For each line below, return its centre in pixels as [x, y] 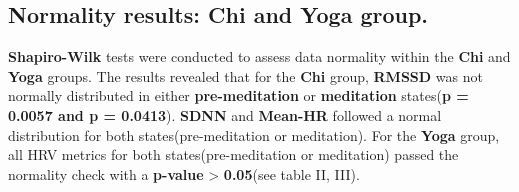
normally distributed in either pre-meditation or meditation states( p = [238, 95]
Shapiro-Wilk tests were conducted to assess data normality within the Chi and [259, 56]
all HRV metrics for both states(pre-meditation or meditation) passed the [233, 154]
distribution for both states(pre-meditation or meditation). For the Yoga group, [254, 134]
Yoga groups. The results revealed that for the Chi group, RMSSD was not [245, 75]
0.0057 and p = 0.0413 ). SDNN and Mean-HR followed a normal [225, 114]
